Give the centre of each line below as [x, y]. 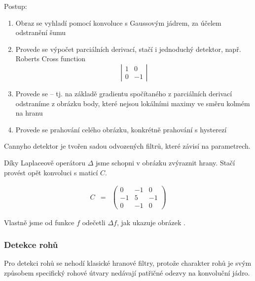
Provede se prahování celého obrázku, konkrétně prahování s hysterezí [121, 129]
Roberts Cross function [51, 59]
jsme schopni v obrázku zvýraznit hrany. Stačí [165, 162]
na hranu [29, 113]
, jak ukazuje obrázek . [151, 222]
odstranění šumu [41, 32]
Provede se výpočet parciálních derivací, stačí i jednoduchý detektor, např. [128, 49]
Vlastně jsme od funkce [39, 222]
